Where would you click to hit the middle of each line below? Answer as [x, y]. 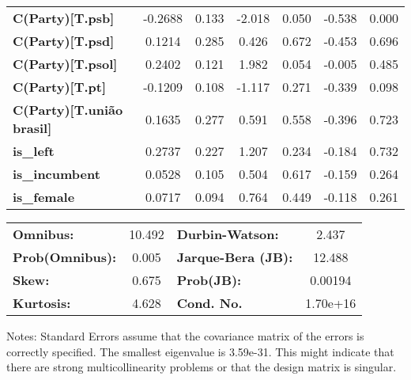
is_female [44, 197]
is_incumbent [57, 174]
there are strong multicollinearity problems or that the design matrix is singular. [202, 367]
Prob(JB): [209, 280]
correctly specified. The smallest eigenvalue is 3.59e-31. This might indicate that [200, 351]
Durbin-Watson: [228, 234]
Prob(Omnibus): [65, 257]
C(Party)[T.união [68, 110]
